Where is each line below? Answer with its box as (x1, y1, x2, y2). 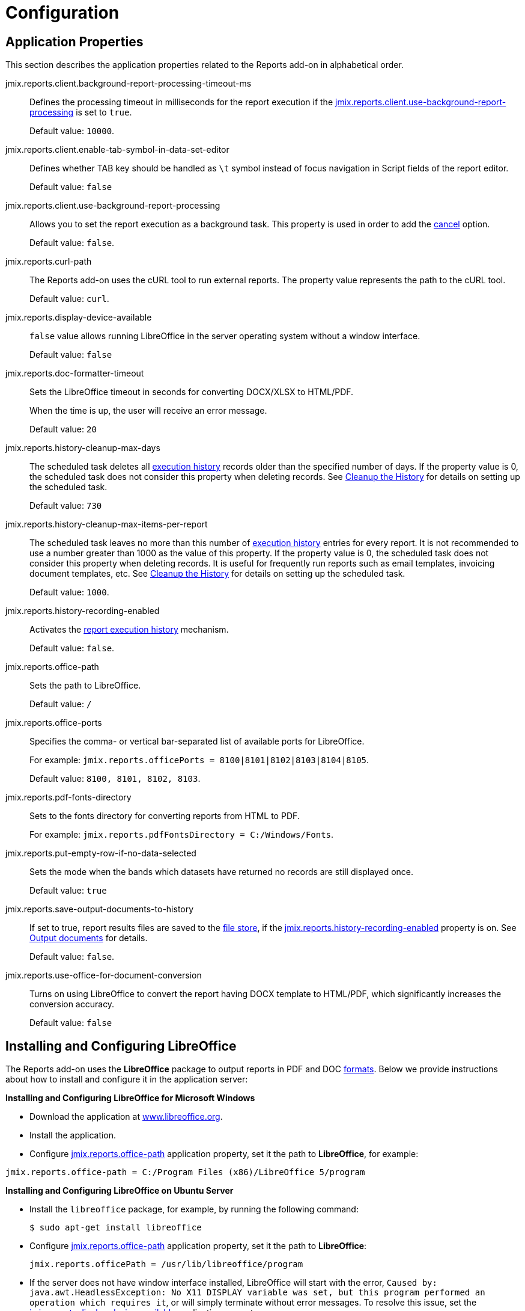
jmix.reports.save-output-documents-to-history (5, 904, 194, 915)
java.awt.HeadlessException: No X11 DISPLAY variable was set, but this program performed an (29, 1288, 485, 1298)
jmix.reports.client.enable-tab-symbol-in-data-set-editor (5, 144, 229, 155)
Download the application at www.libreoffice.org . (29, 1111, 223, 1122)
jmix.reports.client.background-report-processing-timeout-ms (5, 78, 252, 89)
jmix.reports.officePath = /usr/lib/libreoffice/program (29, 1259, 303, 1270)
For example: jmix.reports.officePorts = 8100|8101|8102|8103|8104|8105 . (29, 755, 369, 766)
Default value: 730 (29, 500, 102, 511)
